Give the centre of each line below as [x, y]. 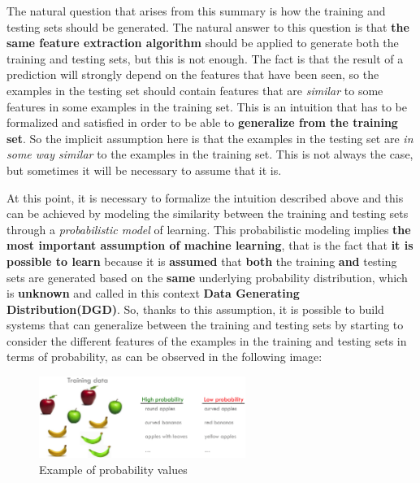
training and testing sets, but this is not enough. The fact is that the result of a [205, 58]
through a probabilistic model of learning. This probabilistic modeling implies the [209, 229]
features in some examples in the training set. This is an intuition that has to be [207, 106]
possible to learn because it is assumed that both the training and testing [202, 261]
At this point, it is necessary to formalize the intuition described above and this [205, 197]
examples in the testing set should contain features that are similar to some [195, 90]
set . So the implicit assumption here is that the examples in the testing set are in [210, 138]
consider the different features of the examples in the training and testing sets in [207, 340]
